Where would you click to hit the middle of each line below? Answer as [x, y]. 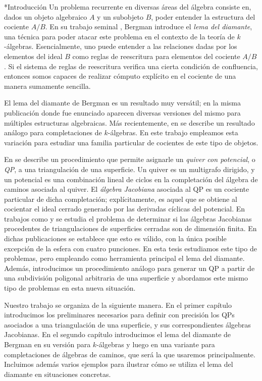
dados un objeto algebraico [46, 16]
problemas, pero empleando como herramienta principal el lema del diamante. [124, 258]
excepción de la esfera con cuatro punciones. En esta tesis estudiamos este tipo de [130, 248]
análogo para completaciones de [53, 132]
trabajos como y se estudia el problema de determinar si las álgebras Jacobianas [128, 218]
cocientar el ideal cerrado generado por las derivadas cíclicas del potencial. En [125, 209]
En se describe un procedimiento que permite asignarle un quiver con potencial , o [130, 159]
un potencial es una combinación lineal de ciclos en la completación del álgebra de [131, 179]
